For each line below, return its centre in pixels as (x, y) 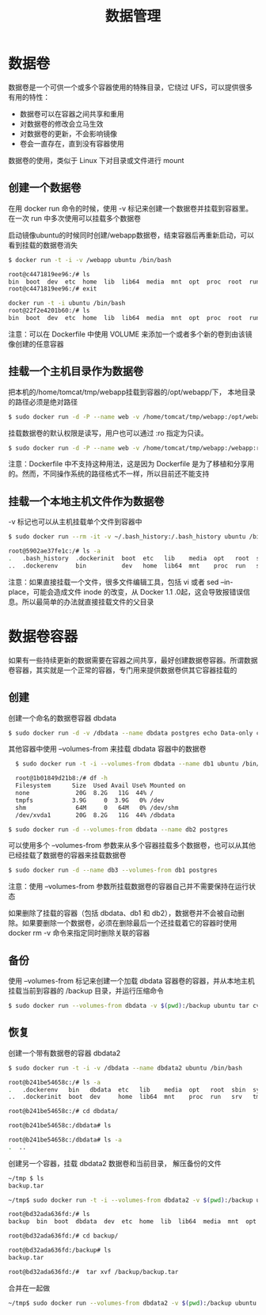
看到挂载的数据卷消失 (43, 245)
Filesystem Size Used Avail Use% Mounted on (101, 786)
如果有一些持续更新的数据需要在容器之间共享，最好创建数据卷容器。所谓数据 (133, 660)
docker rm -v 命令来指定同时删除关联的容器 (79, 933)
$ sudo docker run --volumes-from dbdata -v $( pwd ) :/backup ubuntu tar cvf (136, 1006)
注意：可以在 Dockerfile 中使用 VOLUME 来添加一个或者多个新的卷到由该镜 (130, 334)
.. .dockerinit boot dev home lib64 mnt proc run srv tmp (136, 1097)
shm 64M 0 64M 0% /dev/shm (97, 808)
